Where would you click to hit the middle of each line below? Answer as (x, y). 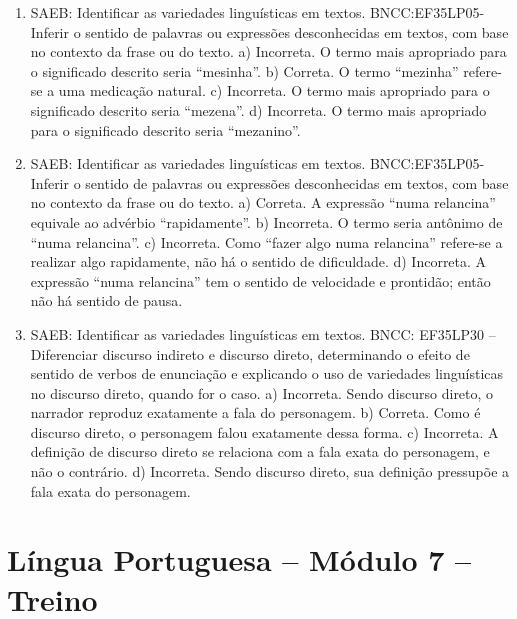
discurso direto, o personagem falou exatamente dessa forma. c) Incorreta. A (264, 431)
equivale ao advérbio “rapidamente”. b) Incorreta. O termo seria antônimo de (266, 221)
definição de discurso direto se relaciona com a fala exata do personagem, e (260, 451)
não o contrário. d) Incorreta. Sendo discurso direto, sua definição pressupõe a (270, 471)
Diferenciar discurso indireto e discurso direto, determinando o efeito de (250, 353)
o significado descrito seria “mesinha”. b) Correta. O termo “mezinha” (244, 70)
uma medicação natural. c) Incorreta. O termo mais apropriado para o (274, 90)
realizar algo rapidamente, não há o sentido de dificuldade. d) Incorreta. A (258, 261)
